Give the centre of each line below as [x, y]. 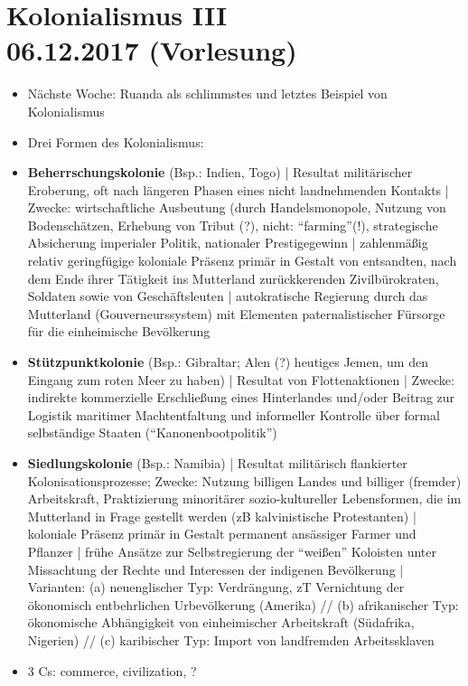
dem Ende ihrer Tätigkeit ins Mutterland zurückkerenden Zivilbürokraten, [233, 278]
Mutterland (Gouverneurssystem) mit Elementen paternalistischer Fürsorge [236, 313]
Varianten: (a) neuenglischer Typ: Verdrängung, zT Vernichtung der [216, 587]
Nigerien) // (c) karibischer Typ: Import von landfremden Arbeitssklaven [231, 639]
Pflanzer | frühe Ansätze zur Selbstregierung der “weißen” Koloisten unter [232, 551]
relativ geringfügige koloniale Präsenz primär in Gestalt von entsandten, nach [242, 261]
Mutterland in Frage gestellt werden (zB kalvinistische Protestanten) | [222, 516]
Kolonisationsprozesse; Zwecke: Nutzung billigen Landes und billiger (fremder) [244, 480]
